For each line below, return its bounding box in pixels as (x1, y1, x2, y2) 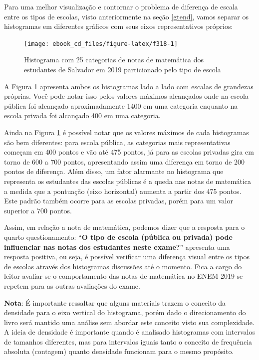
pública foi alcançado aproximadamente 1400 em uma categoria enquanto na (4, 100, 238, 111)
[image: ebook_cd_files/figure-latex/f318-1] (24, 40, 178, 47)
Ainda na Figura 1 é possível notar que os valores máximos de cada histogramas (4, 127, 249, 137)
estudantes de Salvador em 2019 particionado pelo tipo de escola (24, 64, 221, 75)
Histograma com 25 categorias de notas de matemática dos (24, 54, 204, 65)
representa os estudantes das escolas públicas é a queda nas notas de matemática (4, 176, 252, 186)
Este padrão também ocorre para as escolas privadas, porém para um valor (4, 195, 233, 206)
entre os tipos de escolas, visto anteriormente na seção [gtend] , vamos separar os (4, 11, 249, 21)
